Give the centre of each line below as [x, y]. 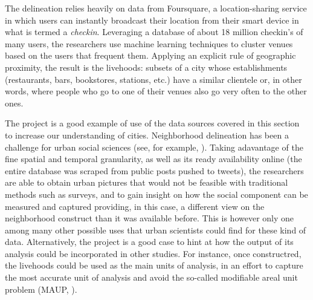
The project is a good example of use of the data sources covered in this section [152, 123]
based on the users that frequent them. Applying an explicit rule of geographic [150, 55]
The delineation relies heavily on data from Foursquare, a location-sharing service [156, 8]
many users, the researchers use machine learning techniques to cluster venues [149, 43]
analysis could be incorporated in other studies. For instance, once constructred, [153, 253]
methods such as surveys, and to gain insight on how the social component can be [156, 194]
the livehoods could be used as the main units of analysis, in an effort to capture [154, 265]
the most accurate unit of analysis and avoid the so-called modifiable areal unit [151, 277]
